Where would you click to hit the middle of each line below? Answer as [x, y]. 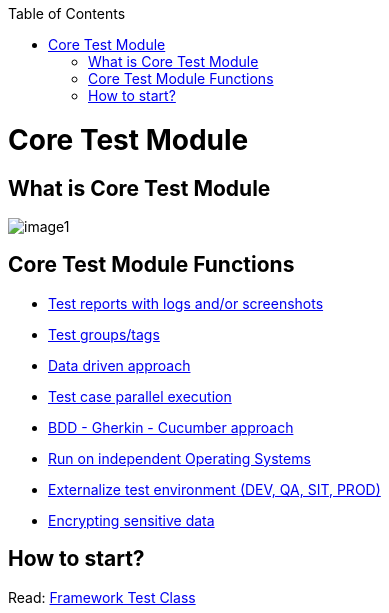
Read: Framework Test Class [102, 597]
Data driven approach [119, 365]
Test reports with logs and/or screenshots [186, 303]
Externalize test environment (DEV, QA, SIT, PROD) [214, 489]
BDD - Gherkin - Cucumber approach [171, 427]
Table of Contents [67, 13]
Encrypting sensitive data [131, 520]
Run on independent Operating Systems [179, 458]
